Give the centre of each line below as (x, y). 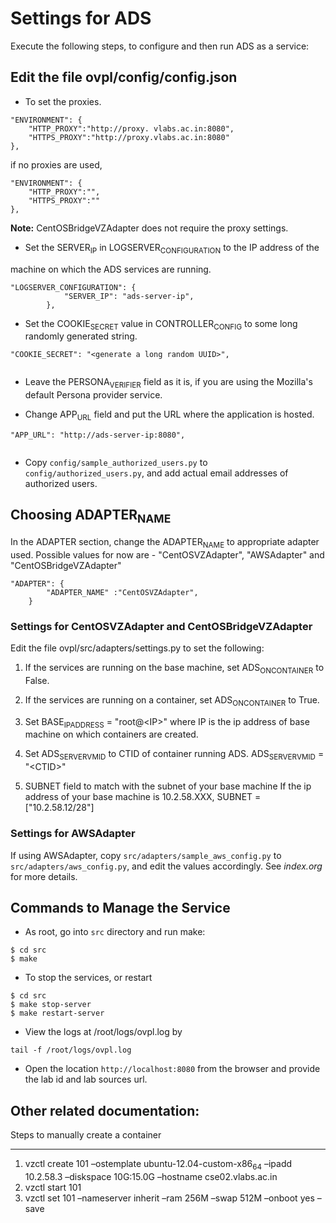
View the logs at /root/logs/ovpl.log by (103, 1032)
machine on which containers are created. (111, 734)
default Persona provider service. (93, 395)
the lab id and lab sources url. (86, 1079)
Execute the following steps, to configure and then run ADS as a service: (160, 46)
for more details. (44, 876)
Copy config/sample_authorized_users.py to (116, 462)
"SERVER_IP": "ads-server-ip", (129, 296)
